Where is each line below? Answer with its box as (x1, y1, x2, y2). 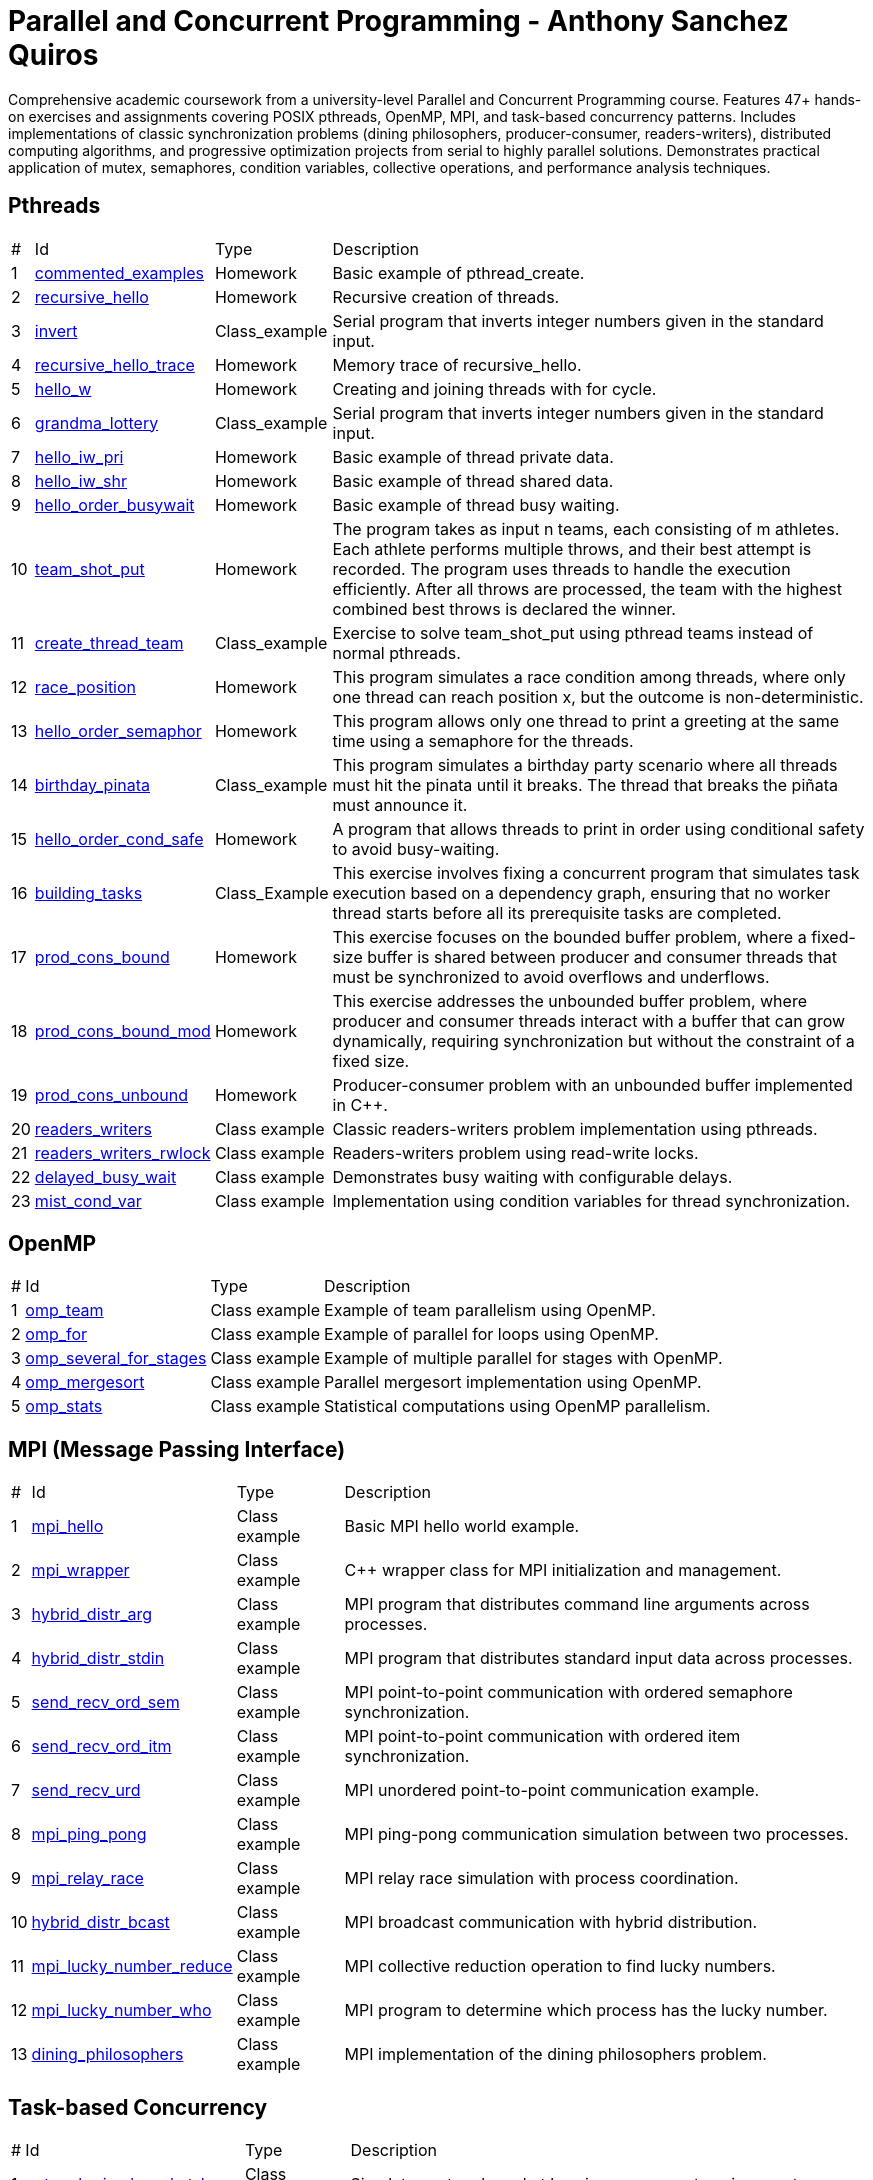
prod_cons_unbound (34, 1084, 189, 1105)
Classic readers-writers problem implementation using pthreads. (332, 1118, 818, 1139)
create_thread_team (34, 632, 184, 653)
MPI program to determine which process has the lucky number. (344, 2000, 828, 2021)
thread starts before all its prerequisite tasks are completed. (332, 902, 782, 923)
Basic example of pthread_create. (332, 262, 585, 283)
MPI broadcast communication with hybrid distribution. (344, 1912, 758, 1933)
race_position (34, 676, 137, 697)
